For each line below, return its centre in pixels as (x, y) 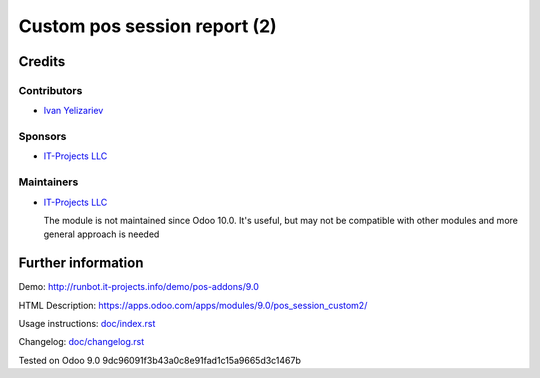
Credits (42, 61)
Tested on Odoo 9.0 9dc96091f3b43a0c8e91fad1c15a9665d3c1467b (160, 360)
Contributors (50, 90)
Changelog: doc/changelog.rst (81, 342)
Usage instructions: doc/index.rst (87, 324)
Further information (81, 263)
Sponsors (42, 137)
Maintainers (48, 182)
